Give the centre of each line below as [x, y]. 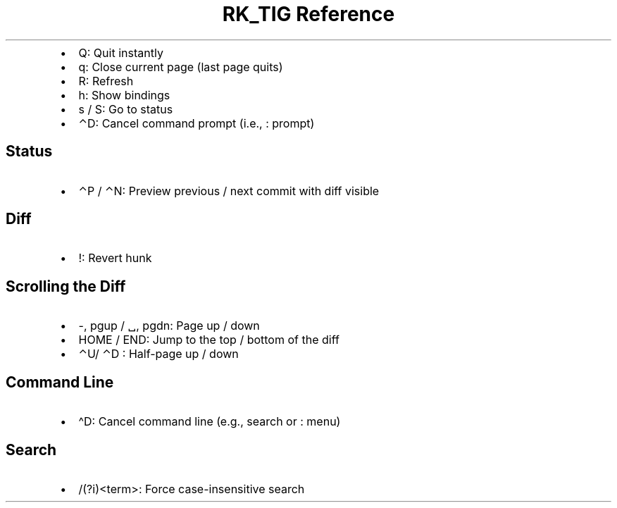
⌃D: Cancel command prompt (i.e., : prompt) [197, 123]
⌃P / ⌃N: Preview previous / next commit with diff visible [229, 191]
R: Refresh [106, 81]
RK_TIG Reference [308, 14]
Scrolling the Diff [66, 286]
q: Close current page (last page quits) [181, 67]
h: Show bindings [124, 95]
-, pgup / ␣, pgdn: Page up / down [169, 326]
